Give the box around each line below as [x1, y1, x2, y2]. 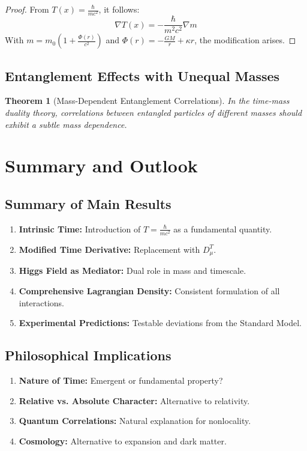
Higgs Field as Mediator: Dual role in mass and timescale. [19, 264, 246, 277]
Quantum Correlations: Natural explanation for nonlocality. [19, 414, 251, 427]
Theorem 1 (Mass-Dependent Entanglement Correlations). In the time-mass [5, 94, 290, 107]
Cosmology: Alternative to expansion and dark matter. [19, 434, 227, 447]
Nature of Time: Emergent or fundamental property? [19, 374, 223, 386]
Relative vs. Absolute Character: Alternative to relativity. [19, 394, 250, 407]
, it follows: [98, 3, 140, 15]
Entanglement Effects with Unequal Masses [5, 66, 280, 85]
